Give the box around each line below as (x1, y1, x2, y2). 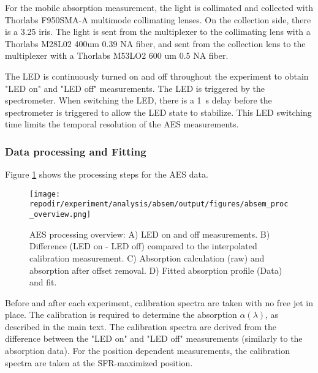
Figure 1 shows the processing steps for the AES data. (5, 168, 208, 181)
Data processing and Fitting (5, 143, 146, 159)
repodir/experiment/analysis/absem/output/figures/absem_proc (29, 200, 289, 209)
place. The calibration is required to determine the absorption (5, 308, 237, 321)
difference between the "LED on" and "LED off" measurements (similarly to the (5, 332, 303, 345)
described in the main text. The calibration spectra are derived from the (5, 320, 276, 333)
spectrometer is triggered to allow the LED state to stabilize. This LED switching (5, 105, 312, 118)
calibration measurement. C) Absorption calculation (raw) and (29, 251, 265, 264)
